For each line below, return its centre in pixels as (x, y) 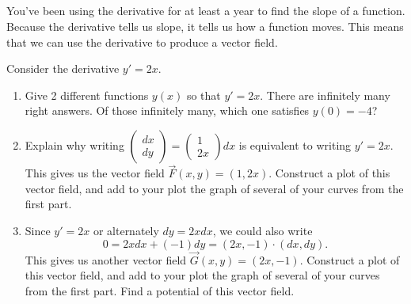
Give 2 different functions (87, 95)
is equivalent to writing (295, 144)
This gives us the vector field (95, 173)
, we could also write (263, 230)
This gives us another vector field (106, 259)
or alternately (126, 230)
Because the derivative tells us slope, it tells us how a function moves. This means (205, 26)
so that (204, 95)
